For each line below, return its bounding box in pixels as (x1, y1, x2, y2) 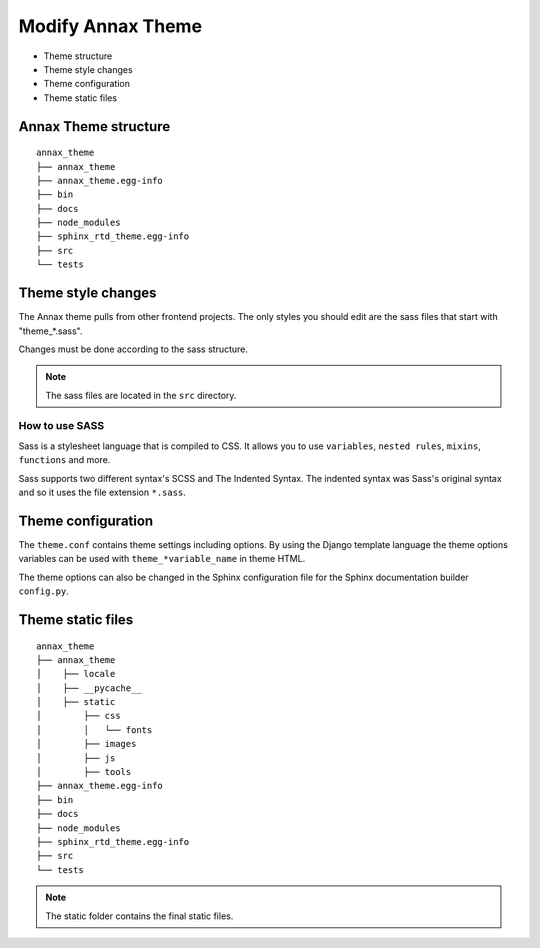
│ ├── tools (36, 766, 132, 778)
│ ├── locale (36, 668, 116, 680)
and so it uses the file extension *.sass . (18, 486, 187, 499)
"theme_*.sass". (18, 325, 83, 337)
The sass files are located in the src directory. (45, 389, 237, 401)
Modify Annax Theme (18, 15, 203, 37)
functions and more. (18, 454, 111, 466)
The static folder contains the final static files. (45, 910, 234, 922)
